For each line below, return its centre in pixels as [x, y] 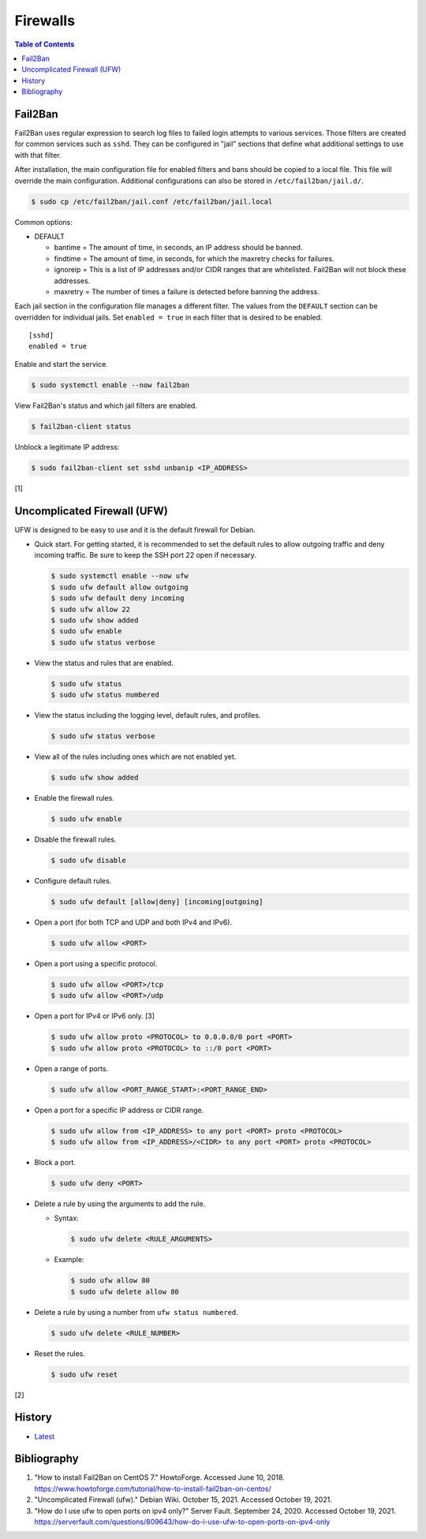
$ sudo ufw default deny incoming [118, 598]
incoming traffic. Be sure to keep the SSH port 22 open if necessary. [145, 555]
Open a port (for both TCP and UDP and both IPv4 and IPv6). [133, 922]
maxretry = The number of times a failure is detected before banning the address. [187, 291]
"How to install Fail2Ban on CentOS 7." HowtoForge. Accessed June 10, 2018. [160, 1477]
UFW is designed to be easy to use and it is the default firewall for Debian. [135, 529]
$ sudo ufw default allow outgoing [120, 587]
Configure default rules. [73, 880]
